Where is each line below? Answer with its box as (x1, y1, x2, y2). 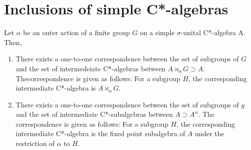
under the (195, 128, 224, 139)
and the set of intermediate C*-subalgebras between (15, 109, 173, 119)
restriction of (15, 138, 55, 149)
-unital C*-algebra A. (181, 27, 246, 38)
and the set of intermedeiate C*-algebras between (15, 63, 166, 73)
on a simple (140, 27, 175, 38)
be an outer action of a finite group (23, 27, 130, 38)
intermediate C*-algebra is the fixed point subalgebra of (15, 128, 185, 139)
